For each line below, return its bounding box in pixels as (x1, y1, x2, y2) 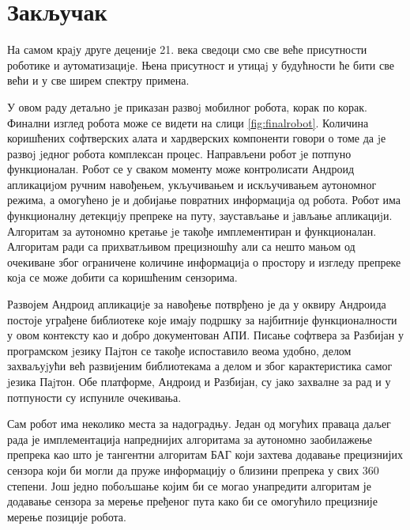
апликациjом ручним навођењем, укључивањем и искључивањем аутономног (7, 176, 377, 192)
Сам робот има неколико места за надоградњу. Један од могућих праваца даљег (7, 415, 391, 432)
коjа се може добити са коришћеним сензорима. (7, 269, 238, 286)
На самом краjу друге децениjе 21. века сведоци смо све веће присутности (7, 41, 367, 58)
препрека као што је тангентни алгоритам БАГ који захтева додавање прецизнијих (7, 446, 403, 463)
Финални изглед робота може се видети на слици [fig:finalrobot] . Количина (7, 114, 369, 131)
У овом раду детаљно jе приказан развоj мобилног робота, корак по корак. (7, 98, 367, 115)
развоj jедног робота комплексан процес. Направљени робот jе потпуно (7, 145, 352, 161)
